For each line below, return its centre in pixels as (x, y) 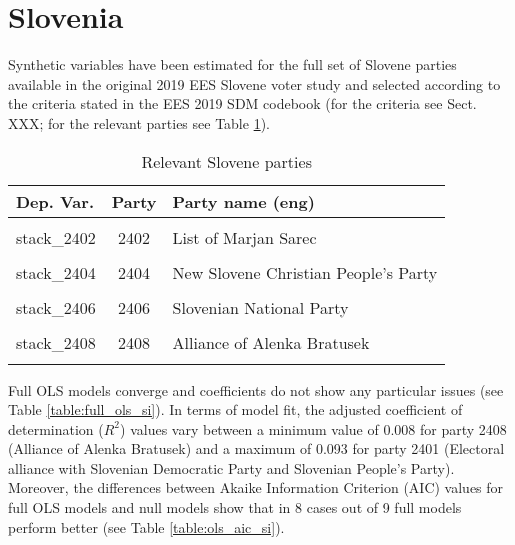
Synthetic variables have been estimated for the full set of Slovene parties (232, 64)
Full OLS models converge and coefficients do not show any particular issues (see (256, 389)
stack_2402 (56, 237)
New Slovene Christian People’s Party (305, 272)
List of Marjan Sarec (244, 237)
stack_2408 (56, 342)
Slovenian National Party (260, 307)
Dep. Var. (55, 201)
